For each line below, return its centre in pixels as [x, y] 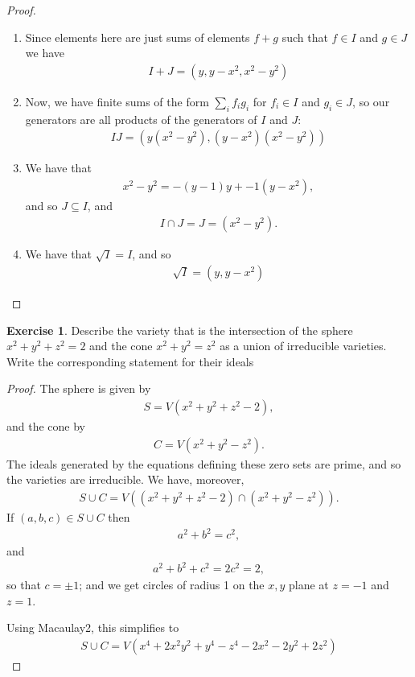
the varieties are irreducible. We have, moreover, [125, 479]
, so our [371, 101]
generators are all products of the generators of [141, 119]
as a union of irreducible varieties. [303, 346]
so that [24, 585]
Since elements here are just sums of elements [138, 37]
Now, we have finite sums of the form [117, 101]
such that [305, 37]
